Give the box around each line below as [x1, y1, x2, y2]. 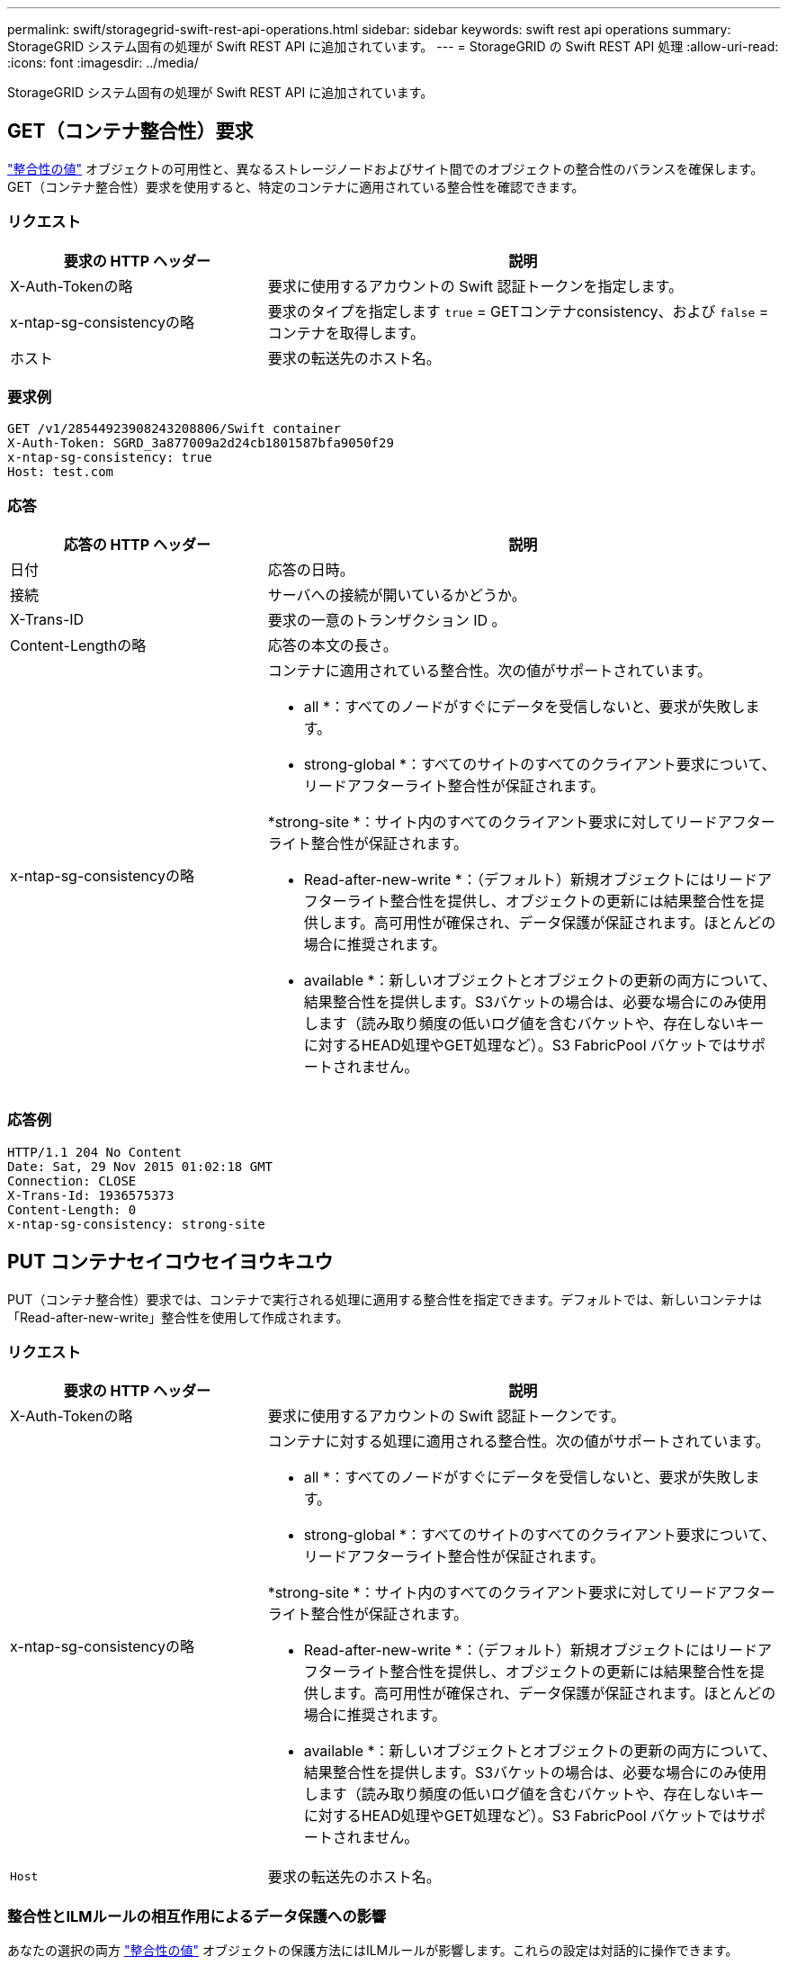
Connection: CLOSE [7, 1173, 137, 1188]
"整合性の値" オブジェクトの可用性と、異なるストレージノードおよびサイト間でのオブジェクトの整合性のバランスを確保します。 [7, 160, 764, 176]
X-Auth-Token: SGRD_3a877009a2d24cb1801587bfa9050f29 [7, 436, 394, 451]
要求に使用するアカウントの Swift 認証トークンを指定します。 [267, 276, 683, 295]
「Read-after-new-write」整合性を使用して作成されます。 [7, 1309, 349, 1325]
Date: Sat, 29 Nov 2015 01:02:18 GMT [7, 1158, 273, 1174]
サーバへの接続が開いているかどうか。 [267, 586, 526, 605]
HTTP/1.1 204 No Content [7, 1144, 182, 1159]
